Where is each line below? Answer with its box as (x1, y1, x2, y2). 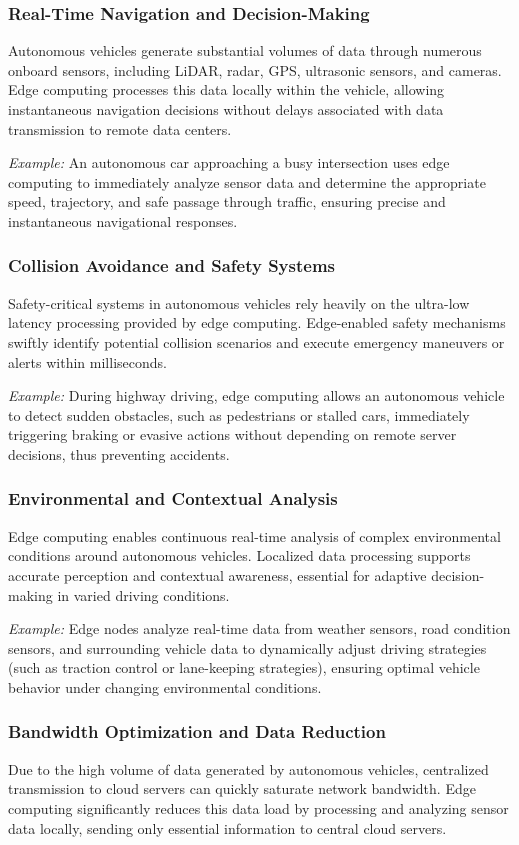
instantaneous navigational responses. (8, 210, 238, 231)
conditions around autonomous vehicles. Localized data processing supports (8, 545, 471, 566)
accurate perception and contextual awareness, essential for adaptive (8, 564, 427, 585)
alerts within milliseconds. (8, 351, 167, 372)
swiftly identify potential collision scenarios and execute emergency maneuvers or (8, 331, 505, 352)
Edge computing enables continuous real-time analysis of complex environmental (8, 525, 501, 546)
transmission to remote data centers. (8, 118, 232, 139)
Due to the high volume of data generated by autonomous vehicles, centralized (8, 758, 489, 779)
